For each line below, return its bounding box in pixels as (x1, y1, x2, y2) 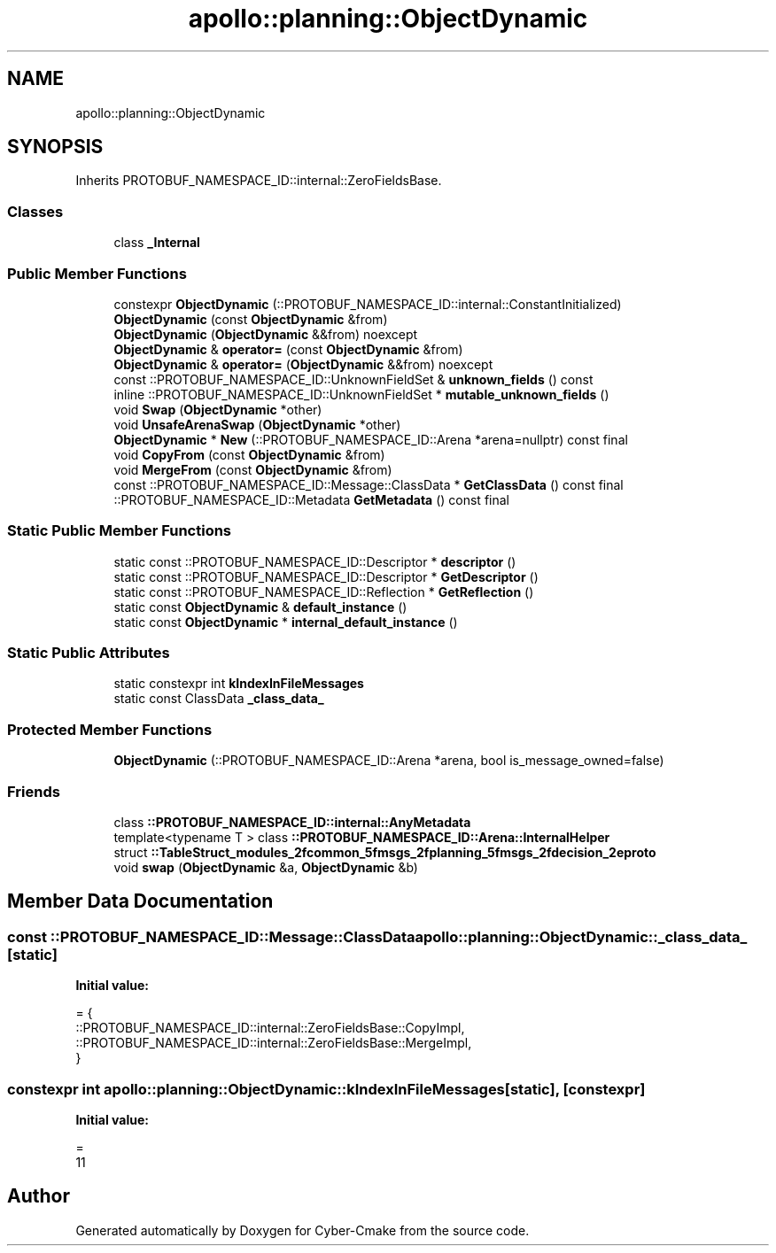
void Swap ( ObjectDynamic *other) (113, 401, 322, 417)
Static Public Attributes (7, 644, 170, 662)
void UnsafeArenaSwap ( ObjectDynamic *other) (113, 416, 401, 432)
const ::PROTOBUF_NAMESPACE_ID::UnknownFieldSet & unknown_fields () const (113, 371, 594, 387)
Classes (7, 202, 64, 220)
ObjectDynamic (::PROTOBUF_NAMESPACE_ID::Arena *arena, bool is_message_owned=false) (113, 753, 664, 769)
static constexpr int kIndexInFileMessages (113, 676, 364, 692)
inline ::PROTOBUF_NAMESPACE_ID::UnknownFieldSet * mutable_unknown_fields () (113, 386, 609, 402)
